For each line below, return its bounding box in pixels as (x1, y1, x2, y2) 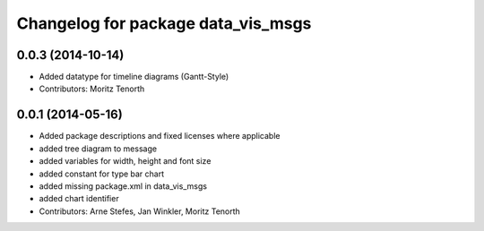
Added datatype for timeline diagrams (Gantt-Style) (39, 72, 229, 82)
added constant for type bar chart (39, 168, 165, 179)
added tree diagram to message (39, 143, 157, 154)
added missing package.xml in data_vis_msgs (39, 180, 208, 192)
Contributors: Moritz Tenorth (39, 83, 145, 94)
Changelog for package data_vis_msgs (16, 13, 312, 33)
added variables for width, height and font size (39, 156, 212, 167)
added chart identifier (39, 193, 120, 204)
